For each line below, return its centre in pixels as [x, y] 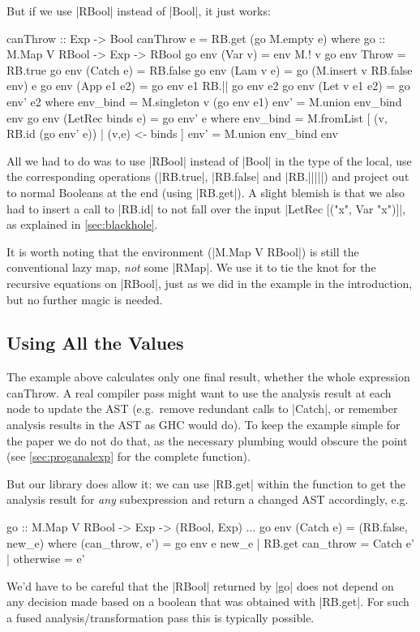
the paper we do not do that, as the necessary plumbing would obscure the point [207, 440]
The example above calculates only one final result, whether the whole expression [208, 377]
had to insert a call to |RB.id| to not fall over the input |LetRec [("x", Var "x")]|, [206, 208]
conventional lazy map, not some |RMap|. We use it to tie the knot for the [191, 267]
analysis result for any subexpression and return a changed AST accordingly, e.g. [208, 499]
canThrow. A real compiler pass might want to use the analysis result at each [199, 392]
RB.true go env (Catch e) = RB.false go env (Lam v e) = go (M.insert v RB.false [210, 69]
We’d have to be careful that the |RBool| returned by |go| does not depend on [200, 585]
